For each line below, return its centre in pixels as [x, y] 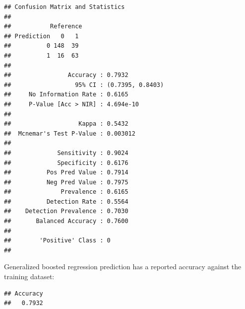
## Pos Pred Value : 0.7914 [66, 173]
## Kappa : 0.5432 [66, 124]
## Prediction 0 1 [41, 36]
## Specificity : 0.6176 [66, 163]
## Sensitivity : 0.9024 [66, 153]
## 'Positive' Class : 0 [57, 241]
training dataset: [29, 276]
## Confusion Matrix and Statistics [64, 7]
